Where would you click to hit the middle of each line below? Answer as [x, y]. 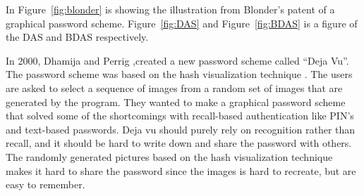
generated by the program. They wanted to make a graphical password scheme [176, 102]
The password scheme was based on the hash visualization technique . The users [179, 74]
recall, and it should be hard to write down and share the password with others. [179, 143]
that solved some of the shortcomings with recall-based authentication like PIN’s [180, 116]
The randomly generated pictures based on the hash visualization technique [169, 156]
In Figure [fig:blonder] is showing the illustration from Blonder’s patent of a [170, 9]
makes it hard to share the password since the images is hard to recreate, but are [181, 170]
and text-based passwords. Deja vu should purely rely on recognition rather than [181, 129]
